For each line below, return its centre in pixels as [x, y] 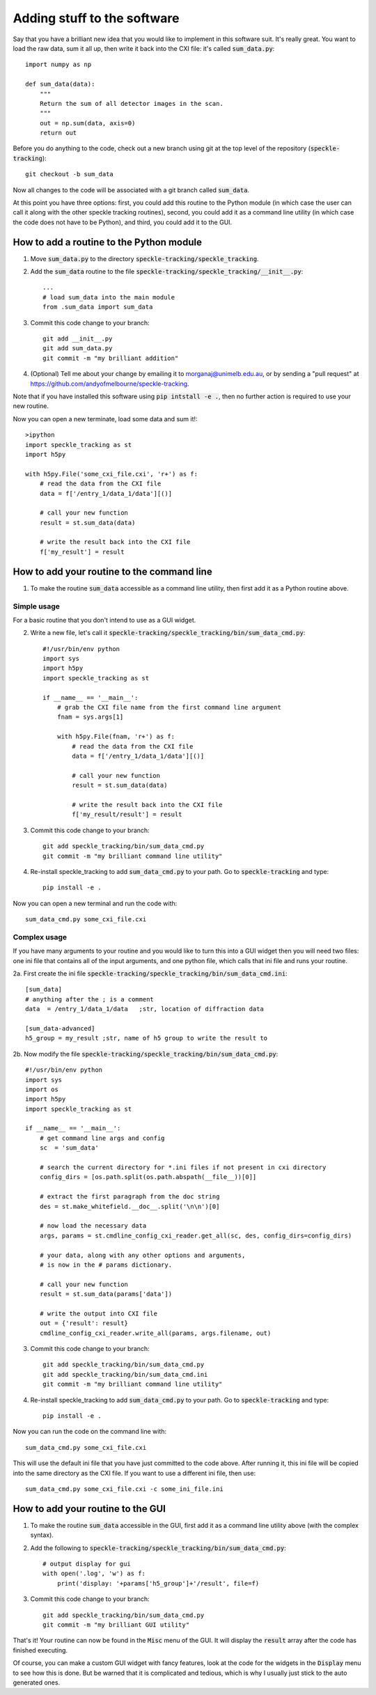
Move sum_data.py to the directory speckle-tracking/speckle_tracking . [144, 258]
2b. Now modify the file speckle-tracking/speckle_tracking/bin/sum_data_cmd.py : [146, 1054]
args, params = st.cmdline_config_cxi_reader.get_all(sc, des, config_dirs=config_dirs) [196, 1235]
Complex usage [40, 937]
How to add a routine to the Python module [107, 242]
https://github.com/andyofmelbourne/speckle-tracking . [110, 384]
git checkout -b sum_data [70, 174]
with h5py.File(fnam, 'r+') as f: [116, 737]
